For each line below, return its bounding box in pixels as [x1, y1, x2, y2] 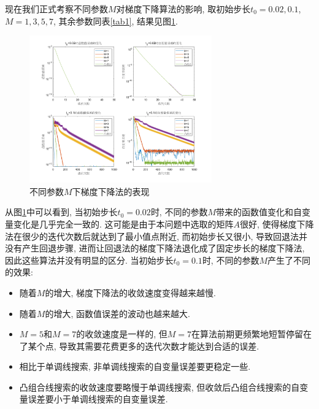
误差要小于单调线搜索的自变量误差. [28, 392, 168, 405]
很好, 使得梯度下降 [240, 217, 314, 230]
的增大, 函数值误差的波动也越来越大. [45, 307, 190, 319]
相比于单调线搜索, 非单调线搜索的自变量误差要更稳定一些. [19, 360, 251, 373]
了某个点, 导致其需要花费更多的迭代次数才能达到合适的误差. [19, 339, 259, 352]
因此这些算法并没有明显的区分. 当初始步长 [5, 253, 174, 266]
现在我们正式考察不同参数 [5, 2, 108, 15]
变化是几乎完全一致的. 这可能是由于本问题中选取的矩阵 [13, 217, 234, 230]
